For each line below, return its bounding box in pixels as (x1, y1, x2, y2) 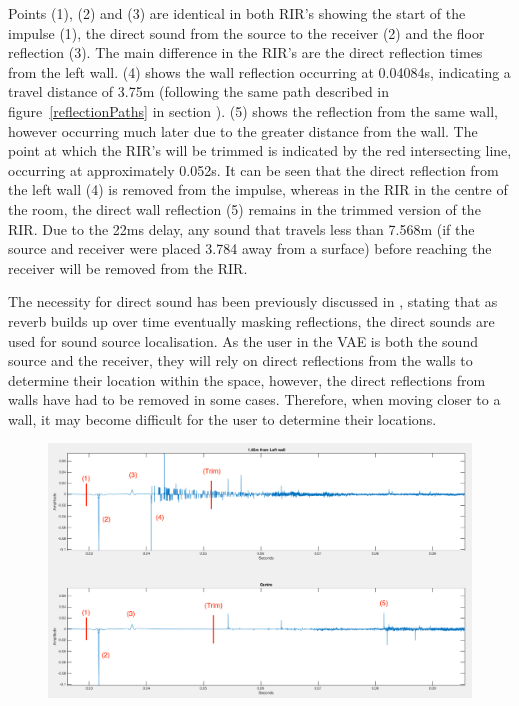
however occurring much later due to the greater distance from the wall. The (8, 120, 478, 141)
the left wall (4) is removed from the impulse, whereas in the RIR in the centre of (8, 179, 508, 200)
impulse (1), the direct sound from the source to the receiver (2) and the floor (8, 22, 485, 43)
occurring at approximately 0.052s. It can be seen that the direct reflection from (8, 159, 499, 180)
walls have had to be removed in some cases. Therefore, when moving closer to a (8, 389, 501, 410)
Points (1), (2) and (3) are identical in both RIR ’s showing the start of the (8, 3, 466, 23)
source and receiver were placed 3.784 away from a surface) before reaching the (8, 238, 492, 259)
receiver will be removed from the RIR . (8, 257, 248, 278)
